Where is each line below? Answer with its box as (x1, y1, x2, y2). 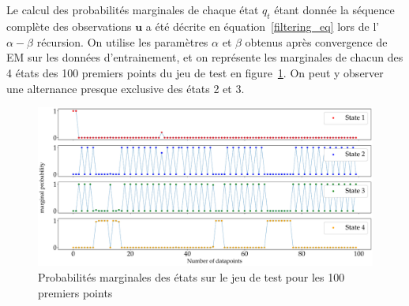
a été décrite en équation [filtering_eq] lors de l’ (145, 18, 380, 35)
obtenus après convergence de (245, 33, 388, 50)
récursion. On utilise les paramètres (36, 33, 208, 50)
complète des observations (6, 18, 132, 35)
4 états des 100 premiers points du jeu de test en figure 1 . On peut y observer (6, 64, 384, 80)
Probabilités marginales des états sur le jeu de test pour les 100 (38, 268, 345, 285)
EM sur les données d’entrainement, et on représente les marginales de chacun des (6, 49, 403, 65)
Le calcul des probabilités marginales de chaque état (6, 2, 259, 18)
